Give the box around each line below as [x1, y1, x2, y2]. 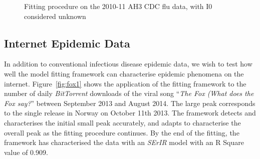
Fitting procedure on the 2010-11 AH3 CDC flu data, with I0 [24, 1, 212, 11]
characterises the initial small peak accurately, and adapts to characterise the [4, 117, 241, 127]
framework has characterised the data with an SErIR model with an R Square [4, 137, 244, 147]
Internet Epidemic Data [4, 35, 130, 50]
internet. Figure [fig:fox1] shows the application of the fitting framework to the [4, 78, 246, 88]
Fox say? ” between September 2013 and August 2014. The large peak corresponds [4, 97, 255, 108]
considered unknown [24, 10, 86, 21]
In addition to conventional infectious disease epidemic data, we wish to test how [4, 58, 252, 69]
